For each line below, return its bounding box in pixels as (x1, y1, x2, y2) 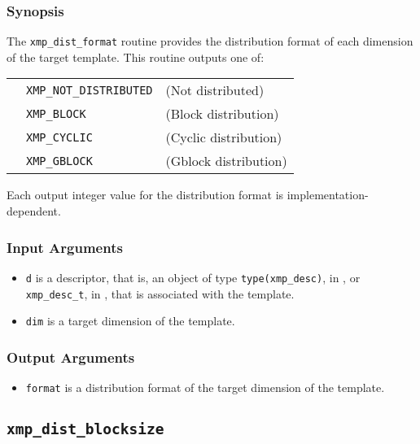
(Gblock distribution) (165, 151, 287, 171)
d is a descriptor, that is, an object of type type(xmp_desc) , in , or (25, 268, 361, 285)
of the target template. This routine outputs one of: (7, 48, 265, 65)
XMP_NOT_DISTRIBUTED (26, 83, 153, 97)
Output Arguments (7, 346, 135, 367)
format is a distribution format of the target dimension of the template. (25, 379, 385, 396)
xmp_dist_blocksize (7, 420, 164, 438)
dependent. (7, 202, 61, 220)
